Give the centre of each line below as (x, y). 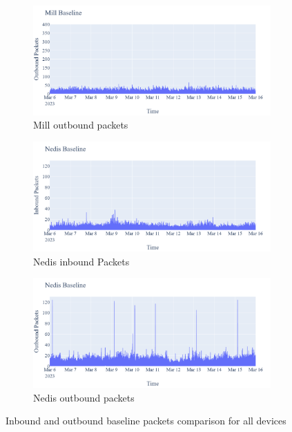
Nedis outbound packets (84, 397)
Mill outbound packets (81, 125)
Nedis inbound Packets (81, 261)
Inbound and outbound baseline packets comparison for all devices (146, 421)
